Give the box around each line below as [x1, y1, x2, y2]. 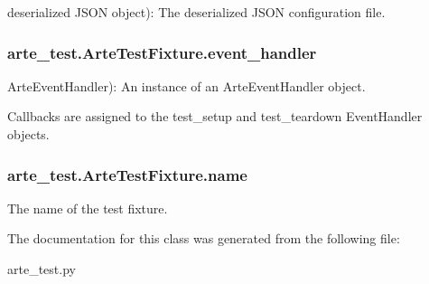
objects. [7, 125, 50, 143]
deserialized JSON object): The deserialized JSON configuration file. [7, 3, 386, 21]
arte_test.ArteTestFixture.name [7, 163, 247, 185]
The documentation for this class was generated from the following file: [7, 229, 400, 248]
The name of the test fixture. [7, 198, 168, 217]
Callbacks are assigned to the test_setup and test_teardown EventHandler [7, 107, 423, 126]
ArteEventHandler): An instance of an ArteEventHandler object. [7, 76, 366, 95]
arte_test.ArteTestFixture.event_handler [7, 41, 317, 63]
